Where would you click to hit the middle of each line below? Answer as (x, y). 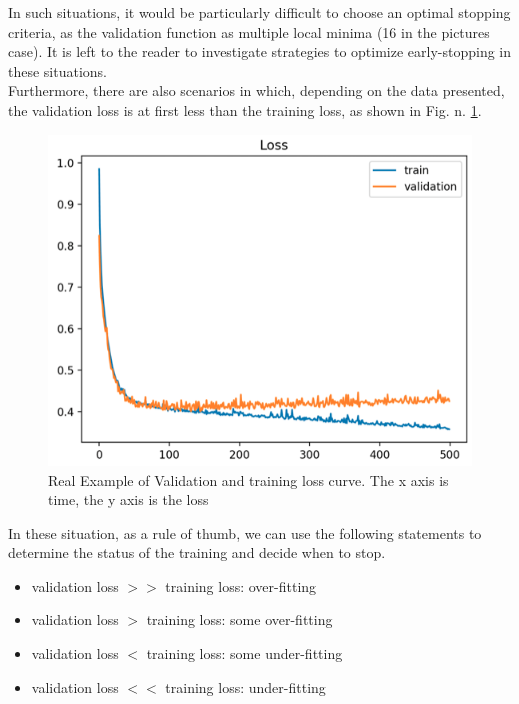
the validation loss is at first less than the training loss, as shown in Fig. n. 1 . (245, 109)
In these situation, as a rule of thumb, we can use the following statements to (245, 532)
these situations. (58, 70)
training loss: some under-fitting (244, 653)
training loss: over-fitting (241, 585)
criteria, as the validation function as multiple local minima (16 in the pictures (249, 31)
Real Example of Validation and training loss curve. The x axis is (248, 479)
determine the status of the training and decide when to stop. (197, 552)
